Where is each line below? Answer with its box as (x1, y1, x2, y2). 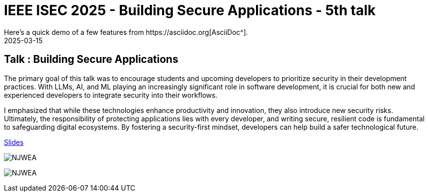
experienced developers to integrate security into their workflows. (4, 90, 218, 99)
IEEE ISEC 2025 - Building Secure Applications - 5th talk (4, 2, 376, 19)
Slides (4, 138, 24, 146)
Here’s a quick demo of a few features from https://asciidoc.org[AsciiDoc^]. (4, 28, 248, 36)
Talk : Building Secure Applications (4, 53, 178, 66)
